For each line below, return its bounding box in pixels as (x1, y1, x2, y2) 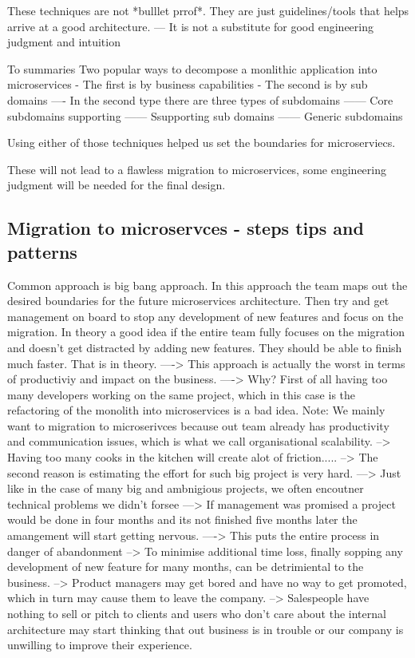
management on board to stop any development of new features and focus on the (7, 307, 404, 324)
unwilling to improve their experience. (7, 636, 192, 653)
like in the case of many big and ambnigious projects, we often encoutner (7, 480, 364, 497)
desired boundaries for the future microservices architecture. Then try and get (7, 292, 389, 309)
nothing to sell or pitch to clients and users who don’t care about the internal (7, 605, 386, 621)
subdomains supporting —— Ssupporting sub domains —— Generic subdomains (7, 107, 403, 124)
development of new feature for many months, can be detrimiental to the (7, 558, 364, 575)
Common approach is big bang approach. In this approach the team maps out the (7, 276, 408, 293)
